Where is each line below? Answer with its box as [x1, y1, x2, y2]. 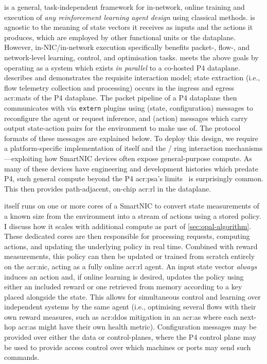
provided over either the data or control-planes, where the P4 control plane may [4, 332, 257, 342]
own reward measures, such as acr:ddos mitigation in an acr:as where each [4, 311, 238, 322]
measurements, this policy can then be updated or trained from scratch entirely [4, 251, 255, 262]
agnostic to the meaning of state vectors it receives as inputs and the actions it [4, 22, 253, 32]
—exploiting [4, 152, 43, 163]
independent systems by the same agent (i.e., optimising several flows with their [4, 301, 256, 312]
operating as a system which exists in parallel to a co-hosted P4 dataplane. [4, 62, 240, 73]
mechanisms [225, 143, 263, 153]
